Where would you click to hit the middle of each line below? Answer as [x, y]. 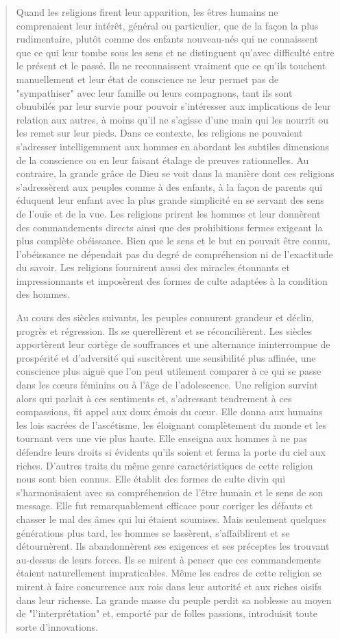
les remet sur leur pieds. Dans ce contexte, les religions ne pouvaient [159, 133]
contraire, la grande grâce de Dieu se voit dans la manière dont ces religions [175, 173]
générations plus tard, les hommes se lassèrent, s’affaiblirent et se [153, 532]
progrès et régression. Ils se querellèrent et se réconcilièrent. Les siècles [164, 330]
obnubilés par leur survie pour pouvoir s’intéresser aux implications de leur [173, 106]
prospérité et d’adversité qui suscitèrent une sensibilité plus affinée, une [166, 357]
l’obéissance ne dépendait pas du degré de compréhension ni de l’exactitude [174, 254]
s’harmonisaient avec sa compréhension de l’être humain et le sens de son [170, 492]
